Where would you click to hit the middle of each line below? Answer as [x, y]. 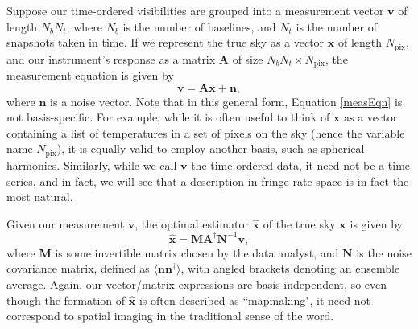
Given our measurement [66, 223]
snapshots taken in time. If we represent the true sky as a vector [166, 42]
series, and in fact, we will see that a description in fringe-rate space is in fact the [208, 181]
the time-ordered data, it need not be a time [301, 164]
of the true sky [299, 223]
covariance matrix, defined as [78, 268]
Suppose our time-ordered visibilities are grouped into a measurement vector [195, 10]
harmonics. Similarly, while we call [92, 164]
